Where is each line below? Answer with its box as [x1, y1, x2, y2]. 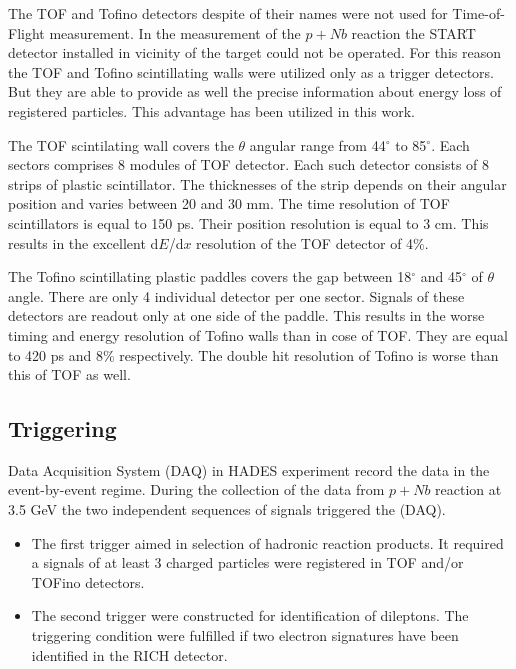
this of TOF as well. [8, 364, 131, 385]
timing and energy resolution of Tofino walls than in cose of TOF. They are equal [8, 324, 508, 345]
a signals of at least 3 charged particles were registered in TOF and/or [31, 552, 464, 573]
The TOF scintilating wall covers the [8, 134, 234, 155]
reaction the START [351, 22, 476, 43]
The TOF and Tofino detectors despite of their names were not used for [8, 3, 448, 23]
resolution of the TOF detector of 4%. [196, 232, 429, 253]
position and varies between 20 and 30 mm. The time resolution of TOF [8, 193, 450, 214]
